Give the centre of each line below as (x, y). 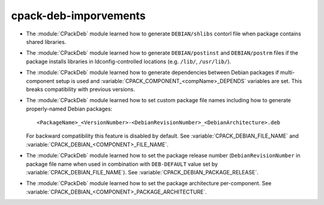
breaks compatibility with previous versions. (80, 89)
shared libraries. (46, 41)
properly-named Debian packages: (69, 109)
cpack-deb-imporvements (79, 16)
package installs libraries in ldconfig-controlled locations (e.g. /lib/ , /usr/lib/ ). (128, 61)
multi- (287, 73)
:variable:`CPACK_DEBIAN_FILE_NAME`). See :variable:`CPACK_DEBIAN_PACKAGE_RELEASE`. (142, 173)
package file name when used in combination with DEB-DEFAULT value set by (122, 164)
